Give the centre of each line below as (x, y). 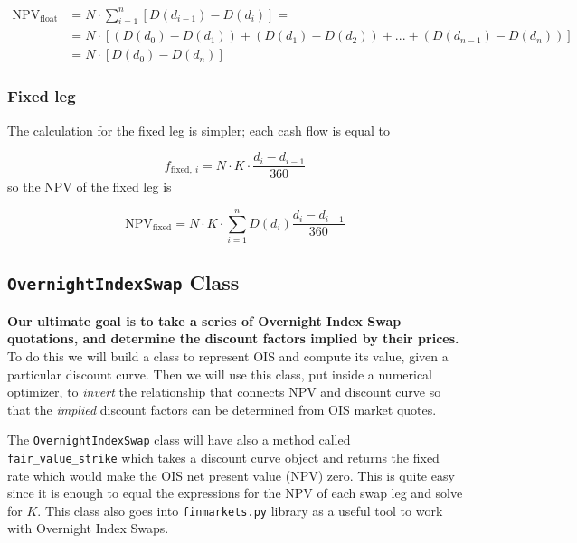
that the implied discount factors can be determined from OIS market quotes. (222, 409)
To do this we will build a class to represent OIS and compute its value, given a (228, 356)
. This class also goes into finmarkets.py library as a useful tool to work (240, 510)
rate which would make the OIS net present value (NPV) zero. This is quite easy (231, 475)
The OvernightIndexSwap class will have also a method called (179, 440)
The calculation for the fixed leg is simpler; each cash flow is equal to (199, 130)
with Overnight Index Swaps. (88, 528)
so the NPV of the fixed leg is (90, 187)
